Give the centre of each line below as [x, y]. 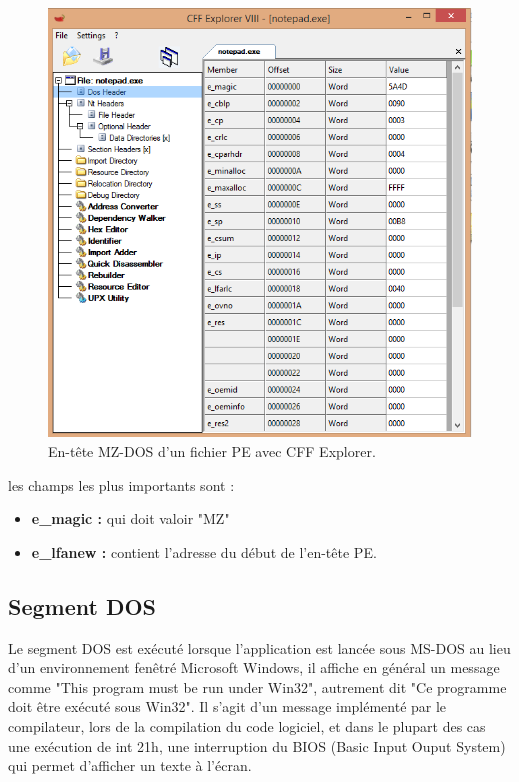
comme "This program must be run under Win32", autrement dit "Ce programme [257, 686]
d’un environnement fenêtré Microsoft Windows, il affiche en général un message [254, 667]
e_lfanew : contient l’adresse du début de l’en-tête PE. [204, 551]
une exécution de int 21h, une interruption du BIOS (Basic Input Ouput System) [257, 745]
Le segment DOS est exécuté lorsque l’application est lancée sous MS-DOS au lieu [259, 647]
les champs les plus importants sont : [121, 484]
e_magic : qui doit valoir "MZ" [130, 518]
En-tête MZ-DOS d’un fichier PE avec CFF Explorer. [212, 450]
